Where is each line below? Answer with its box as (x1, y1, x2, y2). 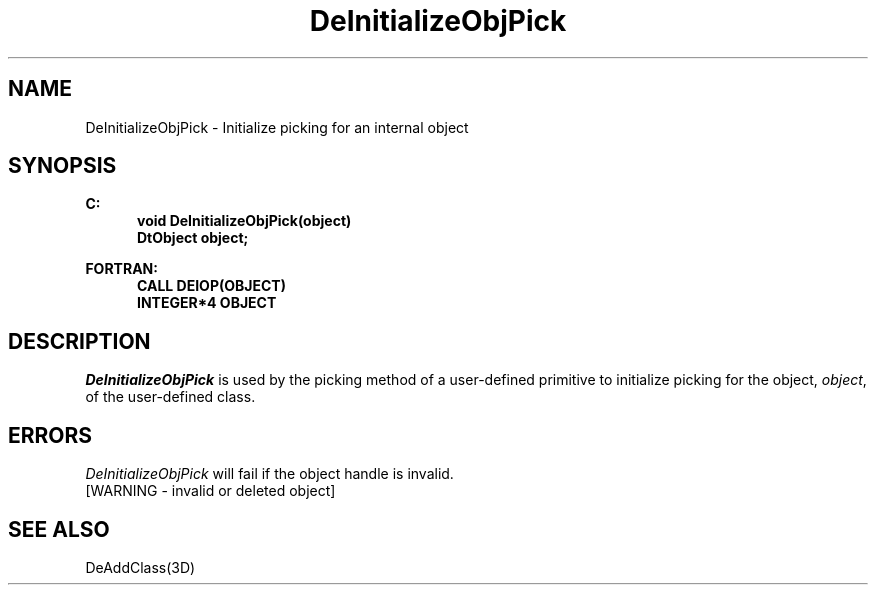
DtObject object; (137, 229, 249, 247)
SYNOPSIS (8, 153, 117, 179)
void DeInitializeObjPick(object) (137, 212, 352, 230)
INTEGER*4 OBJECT (137, 294, 277, 312)
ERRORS (8, 422, 93, 448)
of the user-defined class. (85, 388, 256, 406)
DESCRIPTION (8, 328, 151, 354)
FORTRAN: (85, 260, 158, 278)
